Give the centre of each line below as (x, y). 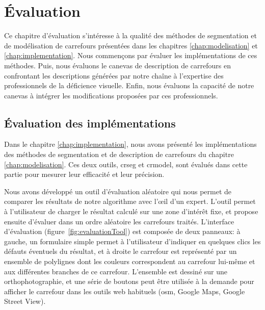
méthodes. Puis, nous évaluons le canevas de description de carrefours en (117, 65)
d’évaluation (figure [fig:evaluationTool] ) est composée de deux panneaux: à (122, 231)
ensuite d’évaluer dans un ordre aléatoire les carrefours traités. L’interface (119, 221)
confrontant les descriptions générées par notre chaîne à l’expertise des (114, 75)
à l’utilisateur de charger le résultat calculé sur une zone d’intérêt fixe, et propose (131, 211)
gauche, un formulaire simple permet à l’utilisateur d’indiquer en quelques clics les (132, 241)
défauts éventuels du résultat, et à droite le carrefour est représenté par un (121, 251)
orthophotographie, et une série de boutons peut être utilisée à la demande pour (129, 281)
